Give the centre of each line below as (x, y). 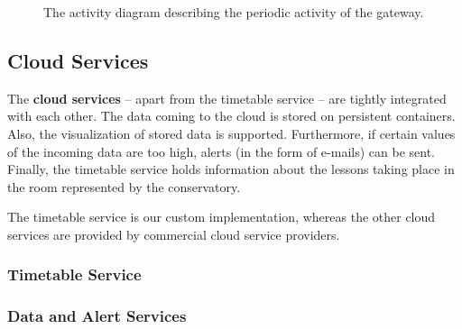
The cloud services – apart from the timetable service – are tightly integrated (227, 98)
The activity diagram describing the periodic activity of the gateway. (234, 12)
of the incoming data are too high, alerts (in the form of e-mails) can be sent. (221, 151)
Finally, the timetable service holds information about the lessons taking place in (231, 169)
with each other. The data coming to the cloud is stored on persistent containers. (231, 116)
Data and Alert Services (97, 316)
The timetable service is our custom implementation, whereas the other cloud (222, 217)
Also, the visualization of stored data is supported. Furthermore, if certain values (231, 133)
